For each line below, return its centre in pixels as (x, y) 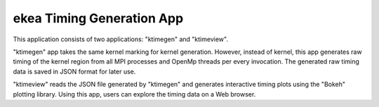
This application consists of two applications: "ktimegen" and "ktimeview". (120, 39)
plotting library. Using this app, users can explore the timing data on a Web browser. (134, 94)
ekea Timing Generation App (98, 18)
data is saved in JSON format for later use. (74, 71)
